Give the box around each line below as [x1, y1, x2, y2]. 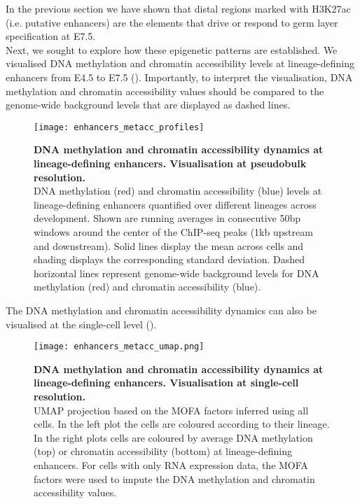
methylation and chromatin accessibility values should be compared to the [6, 83, 324, 98]
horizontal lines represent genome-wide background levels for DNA [34, 265, 319, 280]
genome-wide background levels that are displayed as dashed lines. [6, 97, 291, 112]
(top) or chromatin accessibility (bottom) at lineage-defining [34, 444, 292, 458]
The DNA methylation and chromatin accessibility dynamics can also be [6, 302, 317, 317]
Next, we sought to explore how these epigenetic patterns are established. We [6, 42, 338, 57]
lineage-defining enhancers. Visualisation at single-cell [34, 375, 299, 390]
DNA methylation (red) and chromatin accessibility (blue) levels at [34, 183, 322, 198]
